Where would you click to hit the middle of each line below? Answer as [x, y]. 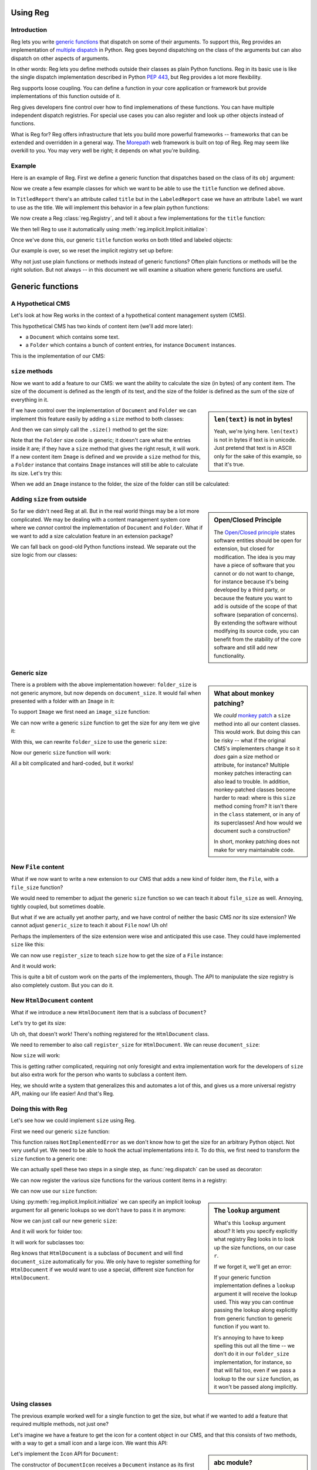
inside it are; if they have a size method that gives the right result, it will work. [106, 448]
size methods [32, 371]
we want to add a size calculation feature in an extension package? [92, 536]
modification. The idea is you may [255, 557]
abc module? [233, 1463]
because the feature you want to [253, 598]
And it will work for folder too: [47, 1231]
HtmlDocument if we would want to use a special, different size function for [102, 1269]
